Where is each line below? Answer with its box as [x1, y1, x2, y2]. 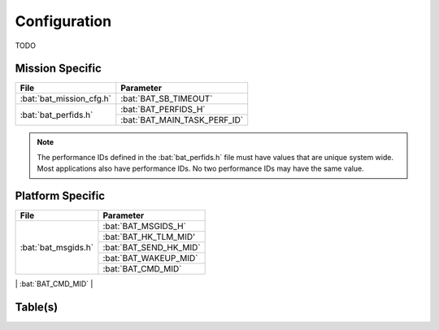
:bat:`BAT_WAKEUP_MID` [102, 253, 198, 264]
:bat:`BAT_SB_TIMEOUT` [120, 93, 213, 105]
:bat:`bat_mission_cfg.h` [20, 93, 111, 105]
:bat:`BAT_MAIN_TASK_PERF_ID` [120, 115, 244, 126]
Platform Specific [15, 189, 106, 203]
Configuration [15, 12, 112, 30]
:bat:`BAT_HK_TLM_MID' [102, 232, 196, 243]
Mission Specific [15, 62, 102, 76]
